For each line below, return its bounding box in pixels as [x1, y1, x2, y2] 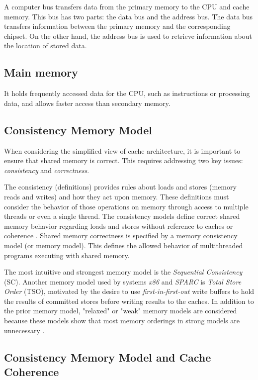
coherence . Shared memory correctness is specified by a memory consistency [4, 230, 238, 241]
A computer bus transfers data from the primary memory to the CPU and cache [4, 1, 250, 11]
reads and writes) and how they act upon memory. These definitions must [4, 191, 229, 201]
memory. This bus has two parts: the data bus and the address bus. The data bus [4, 11, 253, 21]
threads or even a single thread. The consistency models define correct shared [4, 211, 240, 221]
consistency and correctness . [4, 165, 89, 175]
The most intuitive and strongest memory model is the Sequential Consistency [4, 267, 243, 277]
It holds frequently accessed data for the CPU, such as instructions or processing [4, 88, 250, 98]
